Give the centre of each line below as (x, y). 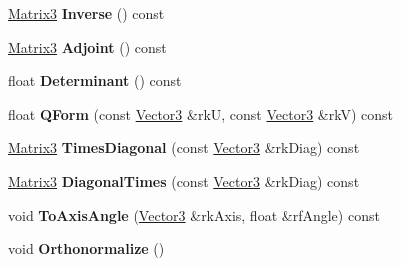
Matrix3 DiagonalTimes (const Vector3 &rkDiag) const (184, 180)
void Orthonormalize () (86, 248)
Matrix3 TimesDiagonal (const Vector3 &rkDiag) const (184, 147)
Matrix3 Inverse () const (86, 13)
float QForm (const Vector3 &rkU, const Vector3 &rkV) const (201, 113)
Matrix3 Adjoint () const (87, 46)
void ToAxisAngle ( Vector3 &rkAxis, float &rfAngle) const (194, 214)
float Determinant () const (95, 80)
